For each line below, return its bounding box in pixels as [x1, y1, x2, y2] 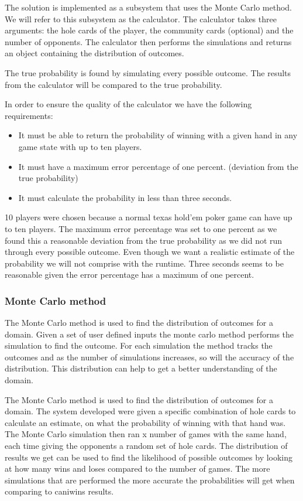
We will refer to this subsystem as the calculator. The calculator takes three [5, 12, 277, 25]
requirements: [5, 109, 53, 121]
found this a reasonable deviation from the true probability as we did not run [5, 234, 283, 246]
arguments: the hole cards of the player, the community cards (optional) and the [5, 24, 294, 36]
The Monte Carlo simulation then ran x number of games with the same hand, [5, 428, 287, 440]
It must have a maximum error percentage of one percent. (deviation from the [18, 160, 298, 172]
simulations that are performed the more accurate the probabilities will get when [5, 473, 295, 486]
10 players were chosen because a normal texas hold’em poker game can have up [5, 211, 292, 223]
